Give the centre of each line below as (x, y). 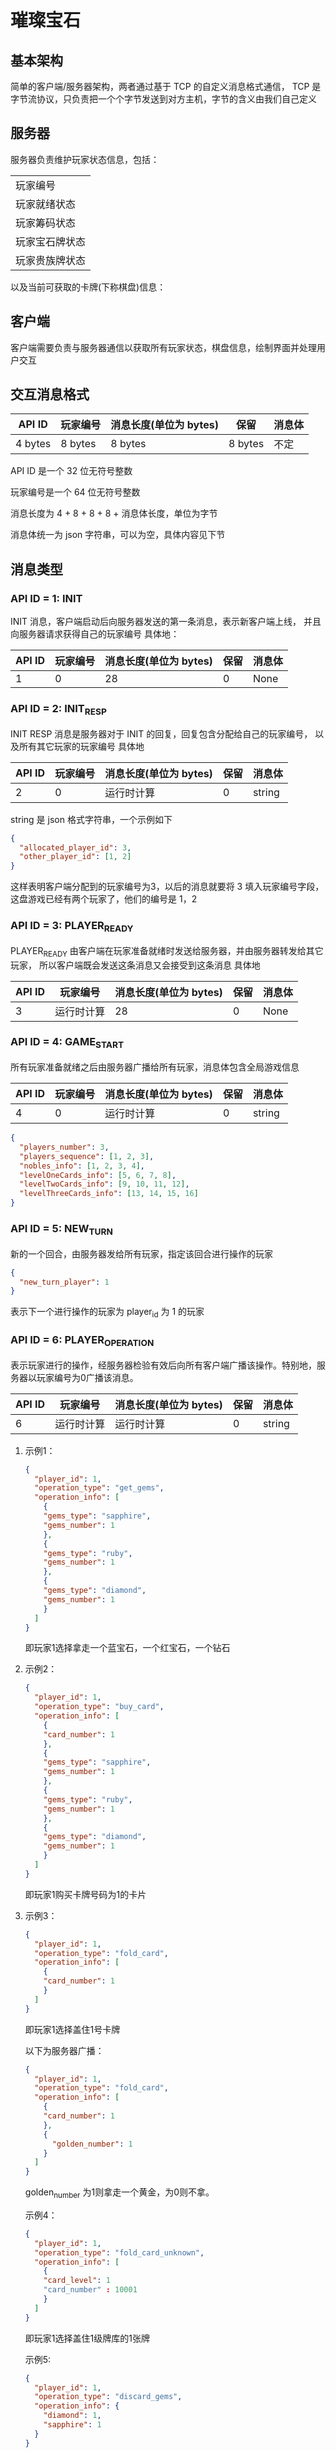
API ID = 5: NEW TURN (61, 1230)
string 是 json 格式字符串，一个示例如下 (91, 819)
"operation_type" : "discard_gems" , (108, 2397)
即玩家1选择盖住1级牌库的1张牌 (87, 2338)
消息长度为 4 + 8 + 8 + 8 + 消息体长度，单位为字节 (114, 513)
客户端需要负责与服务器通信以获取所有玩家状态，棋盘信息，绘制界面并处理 (163, 347)
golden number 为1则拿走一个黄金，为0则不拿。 (119, 2193)
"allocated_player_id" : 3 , (75, 847)
